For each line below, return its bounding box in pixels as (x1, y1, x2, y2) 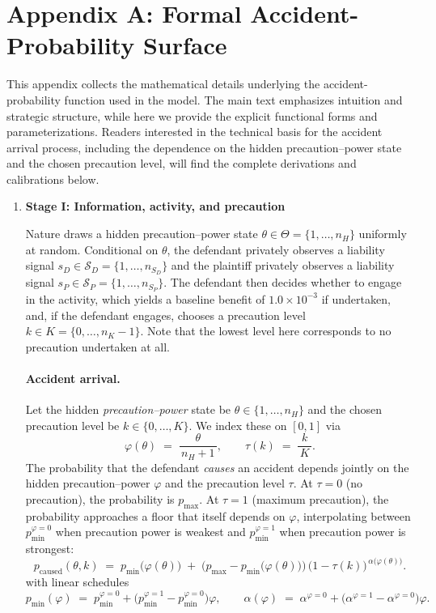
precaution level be (25, 416, 120, 433)
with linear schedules (25, 573, 129, 590)
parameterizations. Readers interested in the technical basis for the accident (6, 123, 383, 140)
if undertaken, (321, 290, 391, 307)
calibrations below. (6, 170, 99, 187)
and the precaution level (165, 475, 285, 492)
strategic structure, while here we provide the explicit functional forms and (6, 107, 378, 124)
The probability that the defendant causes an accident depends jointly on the (25, 458, 409, 475)
